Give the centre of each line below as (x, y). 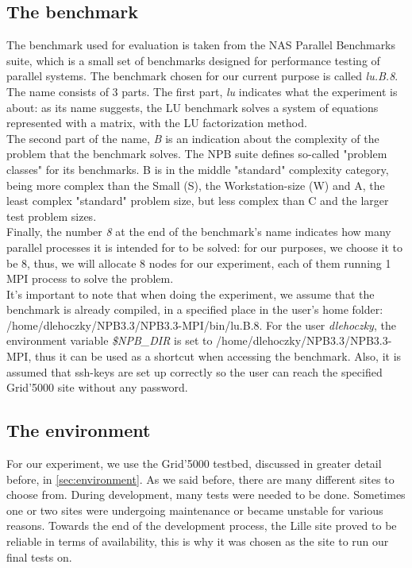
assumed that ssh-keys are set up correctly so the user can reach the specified (194, 371)
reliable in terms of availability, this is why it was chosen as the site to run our (198, 541)
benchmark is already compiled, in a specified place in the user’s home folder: (195, 309)
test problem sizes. (52, 216)
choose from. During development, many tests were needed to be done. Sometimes (206, 495)
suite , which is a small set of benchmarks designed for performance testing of (193, 60)
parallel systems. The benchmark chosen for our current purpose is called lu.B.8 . (202, 76)
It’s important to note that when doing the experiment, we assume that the (191, 294)
